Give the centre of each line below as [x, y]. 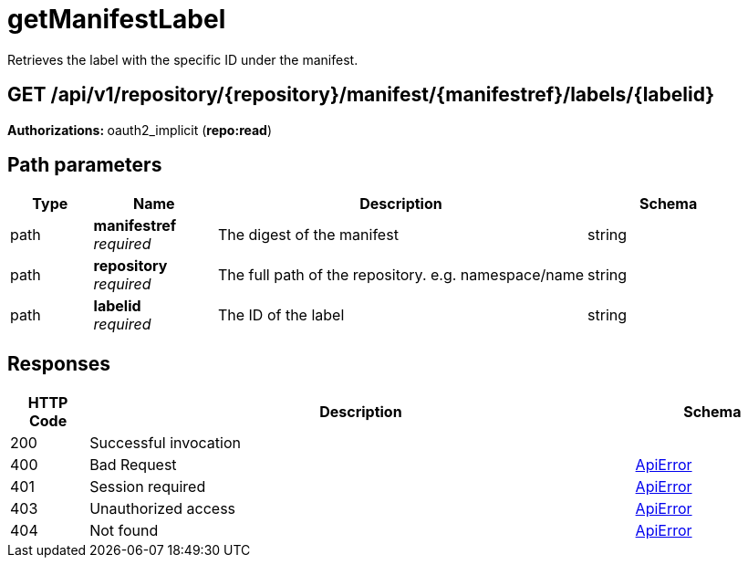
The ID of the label [281, 315]
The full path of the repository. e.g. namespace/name [401, 275]
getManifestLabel [117, 19]
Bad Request [133, 465]
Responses [59, 363]
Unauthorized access [163, 509]
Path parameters [85, 165]
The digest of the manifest [308, 235]
